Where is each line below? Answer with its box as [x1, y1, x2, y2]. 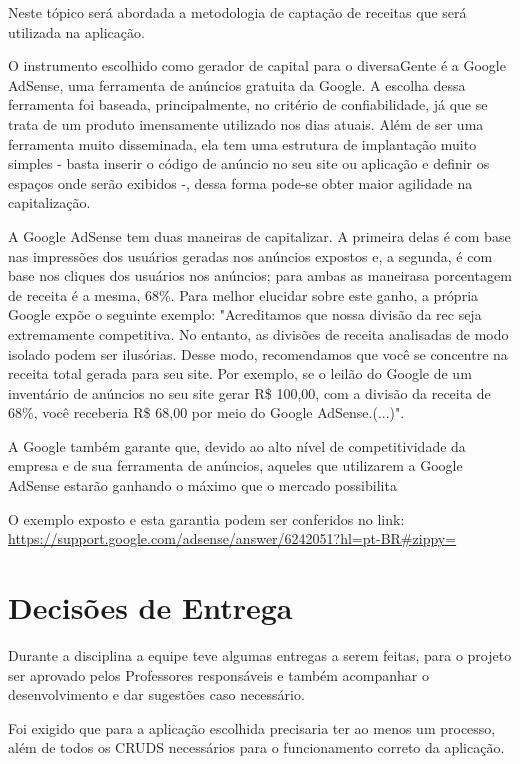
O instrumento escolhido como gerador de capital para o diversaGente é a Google [8, 55, 506, 76]
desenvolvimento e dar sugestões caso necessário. [8, 684, 305, 705]
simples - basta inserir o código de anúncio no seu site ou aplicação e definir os [8, 153, 490, 174]
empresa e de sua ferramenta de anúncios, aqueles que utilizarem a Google [8, 455, 463, 476]
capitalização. [8, 192, 91, 213]
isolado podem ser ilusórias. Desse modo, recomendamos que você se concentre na [8, 343, 508, 364]
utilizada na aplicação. [8, 21, 145, 42]
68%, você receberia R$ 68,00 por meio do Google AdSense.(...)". [8, 402, 405, 423]
